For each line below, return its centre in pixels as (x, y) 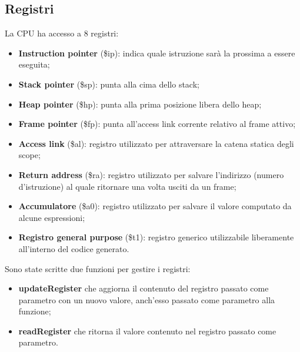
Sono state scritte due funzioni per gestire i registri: (98, 268)
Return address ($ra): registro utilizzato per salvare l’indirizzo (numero (151, 174)
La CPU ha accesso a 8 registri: (62, 33)
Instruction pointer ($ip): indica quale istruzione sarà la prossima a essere (157, 53)
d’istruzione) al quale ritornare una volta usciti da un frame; (127, 186)
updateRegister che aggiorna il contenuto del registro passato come (144, 288)
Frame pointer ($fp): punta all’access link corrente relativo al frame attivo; (157, 124)
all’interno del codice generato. (74, 248)
